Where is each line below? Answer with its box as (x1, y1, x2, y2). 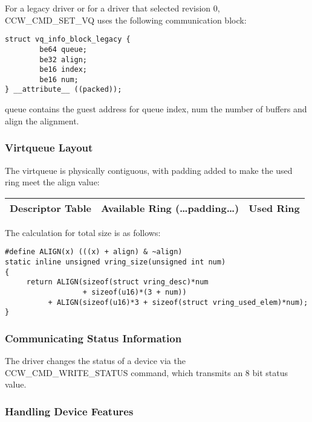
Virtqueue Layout (5, 140, 93, 155)
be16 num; (39, 75, 79, 84)
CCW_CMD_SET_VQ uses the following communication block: (5, 13, 247, 26)
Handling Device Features (5, 403, 134, 418)
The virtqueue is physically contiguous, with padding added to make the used (5, 164, 293, 176)
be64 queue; (39, 45, 88, 54)
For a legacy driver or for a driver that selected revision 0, (5, 2, 220, 14)
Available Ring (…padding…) (100, 200, 239, 215)
